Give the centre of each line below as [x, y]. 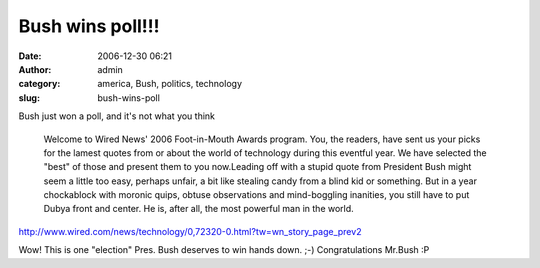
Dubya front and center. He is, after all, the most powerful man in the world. [198, 209]
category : [39, 84]
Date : [30, 56]
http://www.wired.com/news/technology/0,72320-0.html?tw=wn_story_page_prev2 [190, 231]
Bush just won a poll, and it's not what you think [116, 116]
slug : [29, 97]
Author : [35, 69]
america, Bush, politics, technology [169, 84]
